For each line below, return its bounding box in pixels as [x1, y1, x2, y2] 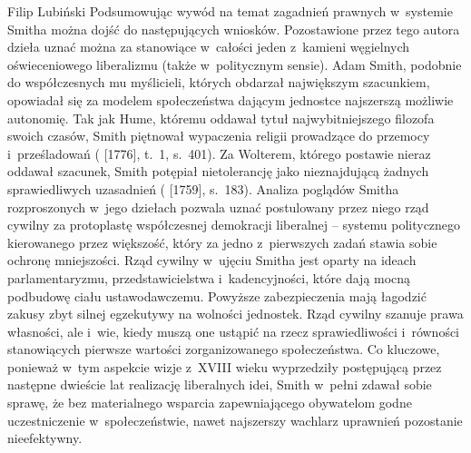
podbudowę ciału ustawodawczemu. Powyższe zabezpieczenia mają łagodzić [7, 286, 427, 305]
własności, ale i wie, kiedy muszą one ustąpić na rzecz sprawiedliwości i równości [7, 321, 460, 340]
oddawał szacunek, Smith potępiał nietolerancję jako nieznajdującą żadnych [7, 162, 429, 181]
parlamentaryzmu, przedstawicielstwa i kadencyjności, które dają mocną [7, 268, 411, 287]
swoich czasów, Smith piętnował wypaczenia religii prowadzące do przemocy [7, 126, 430, 145]
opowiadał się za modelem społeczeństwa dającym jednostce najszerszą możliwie [7, 90, 454, 109]
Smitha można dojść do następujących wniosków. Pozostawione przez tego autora [7, 19, 460, 38]
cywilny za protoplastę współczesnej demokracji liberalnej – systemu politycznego [7, 215, 461, 234]
